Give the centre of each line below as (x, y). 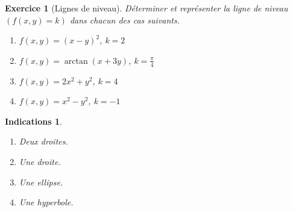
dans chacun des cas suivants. (125, 20)
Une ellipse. (41, 182)
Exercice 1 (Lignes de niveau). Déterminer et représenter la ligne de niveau (146, 8)
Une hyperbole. (46, 202)
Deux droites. (43, 141)
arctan (76, 61)
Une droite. (40, 161)
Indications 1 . (33, 121)
